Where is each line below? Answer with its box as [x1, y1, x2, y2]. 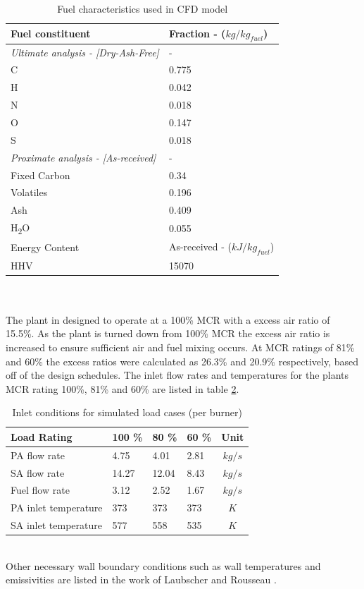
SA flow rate [11, 465, 65, 480]
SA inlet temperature [11, 518, 102, 533]
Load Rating [11, 429, 73, 444]
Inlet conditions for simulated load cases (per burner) [12, 405, 242, 420]
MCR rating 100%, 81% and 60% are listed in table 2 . [6, 381, 239, 396]
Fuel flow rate [11, 482, 70, 497]
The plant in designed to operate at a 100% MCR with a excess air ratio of [6, 312, 330, 327]
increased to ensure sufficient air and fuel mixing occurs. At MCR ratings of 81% [6, 339, 355, 354]
